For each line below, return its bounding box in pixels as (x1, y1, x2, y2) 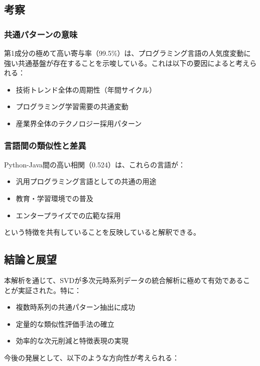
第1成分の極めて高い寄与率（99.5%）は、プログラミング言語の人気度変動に (4, 48, 251, 58)
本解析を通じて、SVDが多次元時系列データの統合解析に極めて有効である (4, 274, 243, 285)
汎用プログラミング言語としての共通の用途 (16, 176, 157, 187)
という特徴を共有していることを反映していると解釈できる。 (4, 227, 200, 237)
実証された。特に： (18, 285, 81, 295)
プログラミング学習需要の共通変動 (16, 101, 128, 112)
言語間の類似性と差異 (4, 139, 86, 152)
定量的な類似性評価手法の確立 (16, 318, 114, 329)
